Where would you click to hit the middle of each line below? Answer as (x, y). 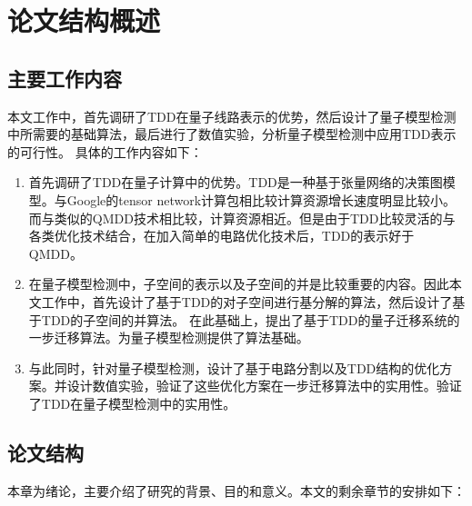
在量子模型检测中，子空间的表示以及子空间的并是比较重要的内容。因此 (239, 284)
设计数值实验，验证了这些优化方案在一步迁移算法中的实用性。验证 (264, 386)
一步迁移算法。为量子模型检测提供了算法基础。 (169, 337)
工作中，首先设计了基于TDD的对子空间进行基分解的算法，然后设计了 (247, 301)
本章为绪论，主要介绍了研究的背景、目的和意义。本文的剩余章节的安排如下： (236, 490)
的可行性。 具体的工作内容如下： (105, 151)
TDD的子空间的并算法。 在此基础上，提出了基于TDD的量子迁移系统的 (251, 319)
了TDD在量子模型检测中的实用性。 (132, 403)
